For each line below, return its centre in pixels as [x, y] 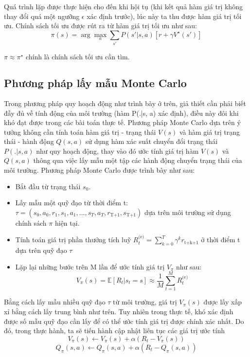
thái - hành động [29, 141]
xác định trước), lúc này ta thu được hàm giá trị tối [164, 16]
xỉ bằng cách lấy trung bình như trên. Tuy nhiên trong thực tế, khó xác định [119, 311]
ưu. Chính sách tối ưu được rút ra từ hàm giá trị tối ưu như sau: [100, 26]
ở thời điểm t [221, 240]
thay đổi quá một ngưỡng [42, 16]
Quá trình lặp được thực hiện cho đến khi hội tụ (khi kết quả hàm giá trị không [123, 6]
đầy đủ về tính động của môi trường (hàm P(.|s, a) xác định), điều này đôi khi [121, 113]
